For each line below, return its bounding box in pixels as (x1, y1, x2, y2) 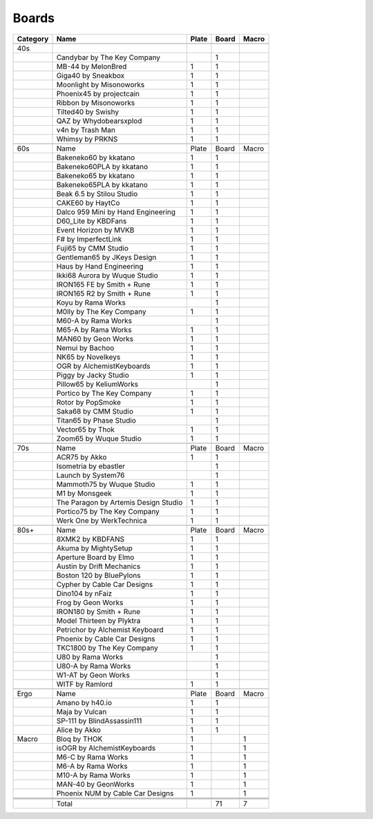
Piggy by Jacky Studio (56, 370, 129, 380)
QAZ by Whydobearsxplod (56, 116, 142, 126)
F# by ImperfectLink (56, 234, 122, 244)
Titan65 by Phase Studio (56, 415, 136, 425)
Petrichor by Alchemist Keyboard (56, 625, 164, 635)
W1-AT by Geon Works (56, 670, 131, 680)
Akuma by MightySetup (56, 543, 133, 552)
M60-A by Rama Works (56, 316, 133, 325)
